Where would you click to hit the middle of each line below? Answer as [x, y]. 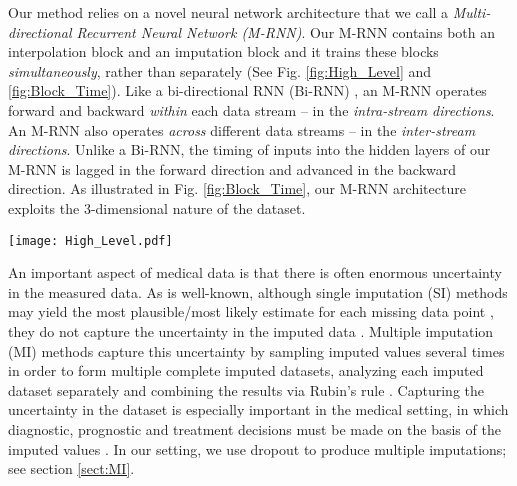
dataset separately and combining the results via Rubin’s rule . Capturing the [246, 389]
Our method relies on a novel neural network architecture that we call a [228, 12]
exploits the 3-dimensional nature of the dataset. [157, 207]
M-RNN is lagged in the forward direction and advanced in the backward [232, 168]
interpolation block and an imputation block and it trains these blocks [223, 51]
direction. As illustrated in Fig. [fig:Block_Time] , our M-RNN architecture [237, 188]
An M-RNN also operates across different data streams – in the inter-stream [242, 129]
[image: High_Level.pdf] [90, 240]
